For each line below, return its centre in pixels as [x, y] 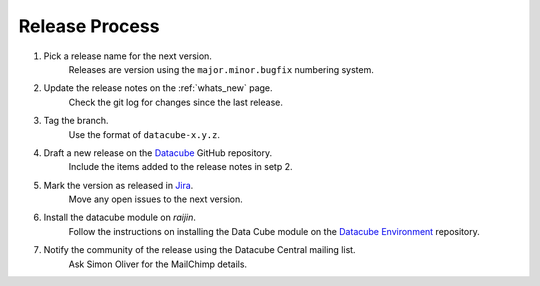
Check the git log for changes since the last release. [176, 102]
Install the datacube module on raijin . [120, 217]
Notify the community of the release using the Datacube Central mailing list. [199, 250]
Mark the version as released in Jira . [118, 185]
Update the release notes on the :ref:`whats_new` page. [158, 88]
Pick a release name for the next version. [127, 56]
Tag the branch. [76, 121]
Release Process [89, 26]
